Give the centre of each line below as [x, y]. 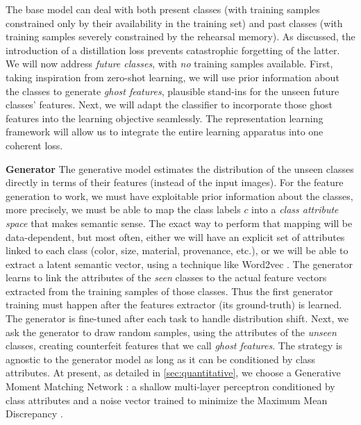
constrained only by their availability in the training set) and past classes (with [174, 23]
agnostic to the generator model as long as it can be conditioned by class [161, 359]
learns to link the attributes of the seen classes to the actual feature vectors [166, 277]
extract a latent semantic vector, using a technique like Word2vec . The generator [179, 264]
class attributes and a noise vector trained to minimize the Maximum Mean [167, 400]
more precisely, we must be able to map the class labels [123, 209]
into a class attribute [295, 209]
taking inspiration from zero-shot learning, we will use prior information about [173, 77]
